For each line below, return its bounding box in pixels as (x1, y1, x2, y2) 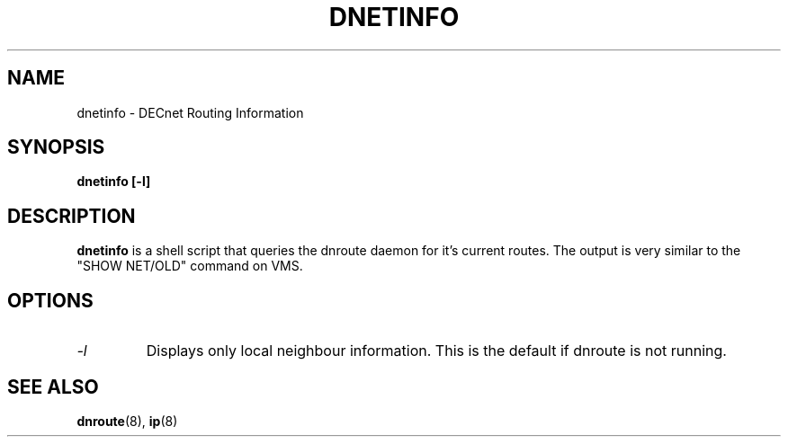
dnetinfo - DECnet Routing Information (76, 104, 304, 120)
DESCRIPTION (7, 204, 136, 227)
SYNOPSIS (7, 136, 105, 159)
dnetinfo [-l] (76, 173, 151, 190)
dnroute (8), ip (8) (76, 413, 178, 429)
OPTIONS (7, 289, 94, 312)
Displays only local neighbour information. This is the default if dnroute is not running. (146, 342, 727, 360)
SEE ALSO (7, 375, 99, 398)
